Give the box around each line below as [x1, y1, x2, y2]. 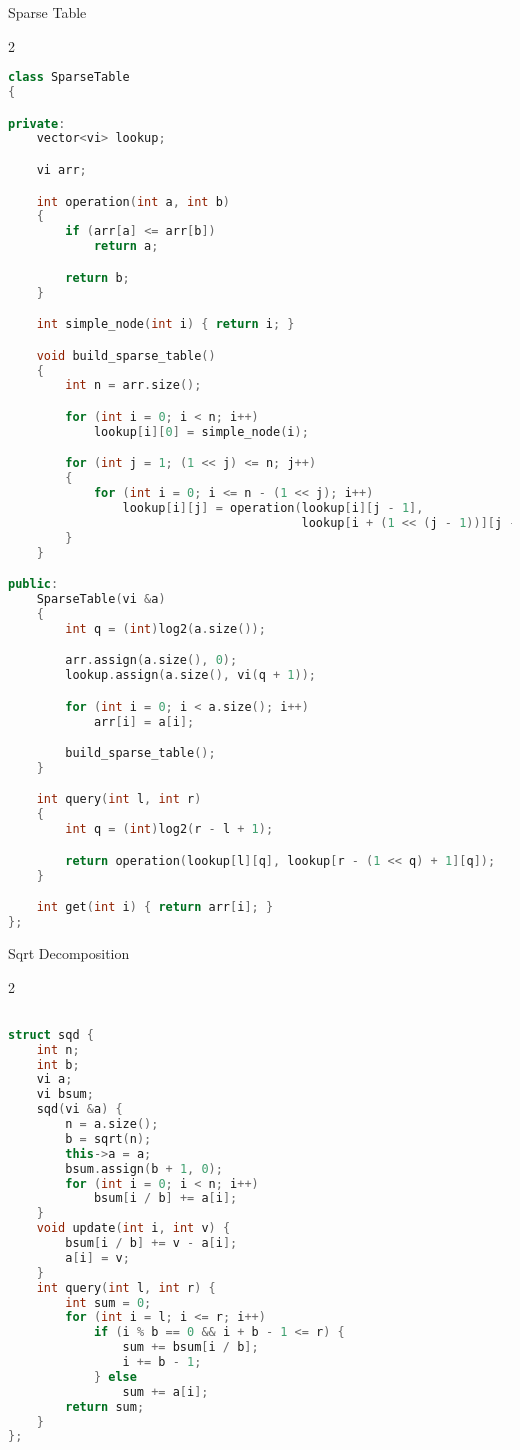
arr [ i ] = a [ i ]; [93, 714, 195, 729]
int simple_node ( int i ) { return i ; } [36, 317, 295, 332]
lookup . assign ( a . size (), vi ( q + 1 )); [65, 668, 316, 683]
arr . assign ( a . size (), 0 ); [65, 653, 238, 668]
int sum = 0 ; [65, 1295, 152, 1310]
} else [93, 1369, 137, 1384]
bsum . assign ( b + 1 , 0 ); [65, 1161, 223, 1176]
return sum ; [65, 1399, 145, 1414]
